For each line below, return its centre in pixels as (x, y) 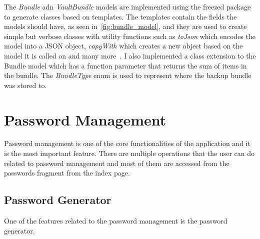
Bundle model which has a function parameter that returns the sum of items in (125, 65)
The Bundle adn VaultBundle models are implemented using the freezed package (127, 6)
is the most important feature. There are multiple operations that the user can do (129, 153)
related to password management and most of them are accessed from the (117, 163)
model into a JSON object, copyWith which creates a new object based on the (123, 46)
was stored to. (25, 85)
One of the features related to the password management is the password (116, 221)
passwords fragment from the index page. (67, 173)
